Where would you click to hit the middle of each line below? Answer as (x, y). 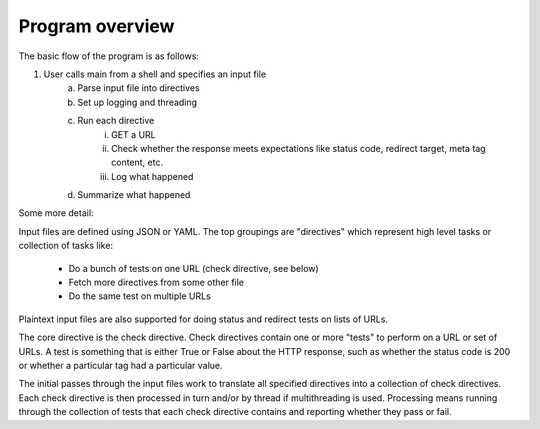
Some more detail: (56, 213)
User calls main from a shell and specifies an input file (155, 74)
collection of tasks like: (66, 246)
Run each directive (116, 121)
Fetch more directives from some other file (156, 282)
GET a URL (133, 134)
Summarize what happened (134, 195)
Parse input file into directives (138, 88)
